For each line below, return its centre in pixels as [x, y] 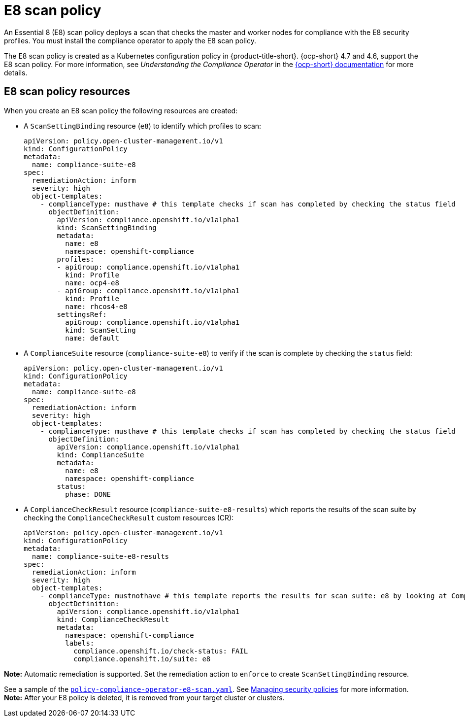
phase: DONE [88, 494]
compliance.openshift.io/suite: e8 [142, 659]
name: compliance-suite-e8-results [100, 556]
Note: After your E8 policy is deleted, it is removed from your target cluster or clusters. [144, 697]
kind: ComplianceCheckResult [113, 619]
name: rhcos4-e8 [96, 306]
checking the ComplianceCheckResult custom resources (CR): [129, 517]
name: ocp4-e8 [92, 283]
